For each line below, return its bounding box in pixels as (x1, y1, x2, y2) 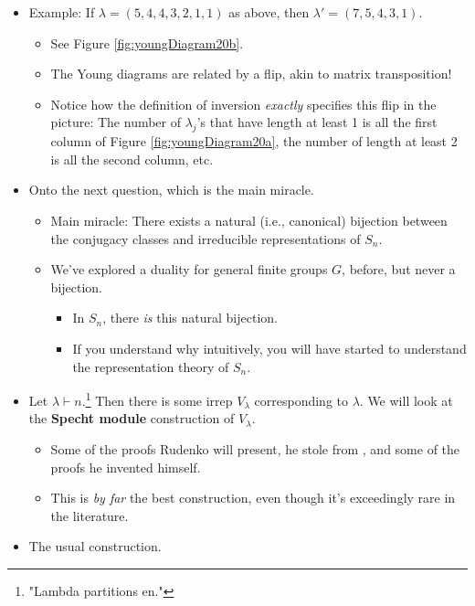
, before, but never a (342, 260, 456, 279)
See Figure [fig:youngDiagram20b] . (50, 33, 244, 52)
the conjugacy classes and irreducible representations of (50, 229, 361, 248)
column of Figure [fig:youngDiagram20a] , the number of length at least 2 (50, 132, 458, 151)
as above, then (228, 3, 310, 21)
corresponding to (254, 390, 348, 409)
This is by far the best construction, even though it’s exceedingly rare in (50, 488, 456, 507)
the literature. (50, 505, 129, 525)
